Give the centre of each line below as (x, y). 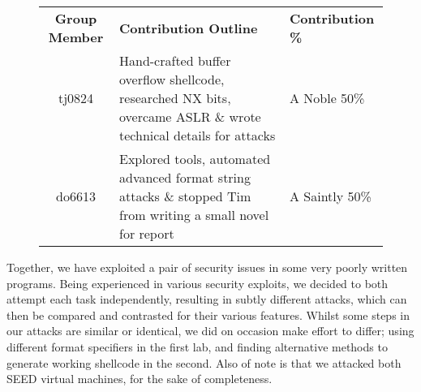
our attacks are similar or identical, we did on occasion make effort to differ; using (210, 331)
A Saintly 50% (331, 196)
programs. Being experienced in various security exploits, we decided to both (198, 283)
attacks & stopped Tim (185, 196)
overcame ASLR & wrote (190, 116)
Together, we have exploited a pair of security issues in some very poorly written (207, 267)
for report (147, 233)
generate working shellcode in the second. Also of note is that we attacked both (204, 362)
